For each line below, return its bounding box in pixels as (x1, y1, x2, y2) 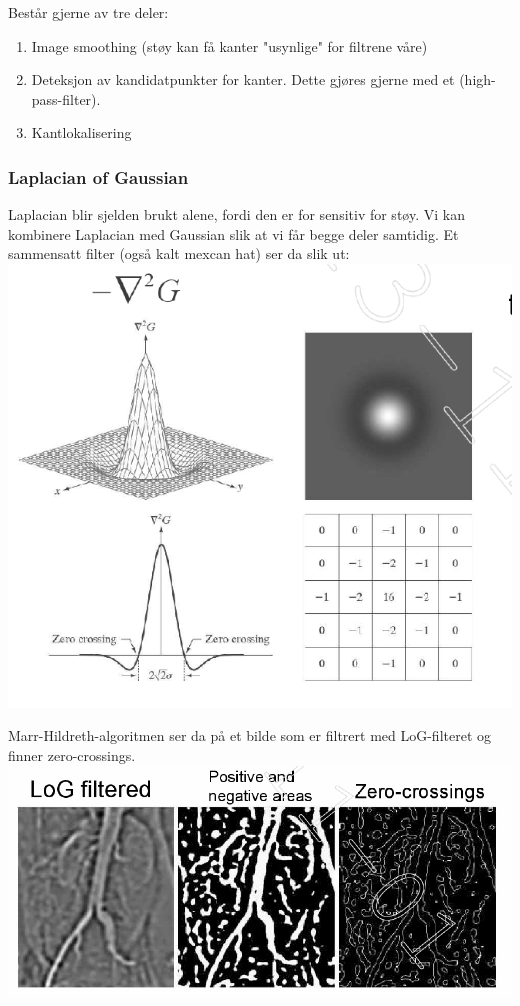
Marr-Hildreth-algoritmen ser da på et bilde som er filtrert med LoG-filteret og (8, 725, 492, 746)
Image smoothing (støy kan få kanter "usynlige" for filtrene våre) (31, 35, 428, 56)
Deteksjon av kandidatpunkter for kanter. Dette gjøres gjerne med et (31, 69, 455, 90)
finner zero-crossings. (8, 745, 136, 766)
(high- (459, 69, 496, 90)
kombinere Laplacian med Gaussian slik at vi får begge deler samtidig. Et (8, 223, 459, 244)
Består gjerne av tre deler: (8, 2, 169, 22)
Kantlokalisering (31, 122, 132, 143)
